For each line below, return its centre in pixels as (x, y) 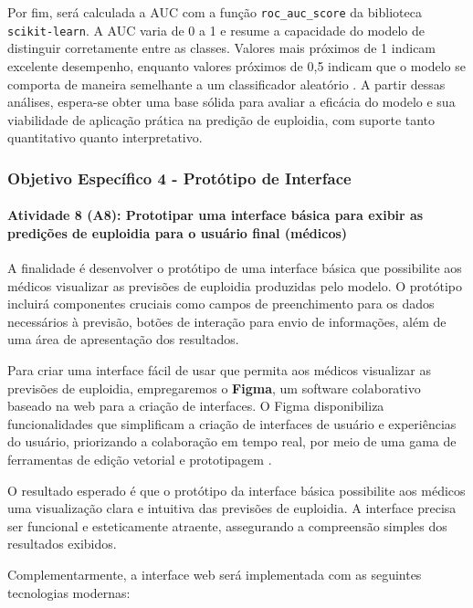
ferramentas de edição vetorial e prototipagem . (140, 460)
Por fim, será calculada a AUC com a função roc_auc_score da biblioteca (215, 12)
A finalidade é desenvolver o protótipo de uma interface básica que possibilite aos (235, 268)
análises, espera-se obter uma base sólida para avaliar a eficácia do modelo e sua (231, 102)
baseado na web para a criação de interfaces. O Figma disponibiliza (196, 406)
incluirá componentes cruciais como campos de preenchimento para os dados (221, 304)
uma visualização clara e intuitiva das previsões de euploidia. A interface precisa (232, 508)
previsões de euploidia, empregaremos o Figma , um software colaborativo (214, 388)
